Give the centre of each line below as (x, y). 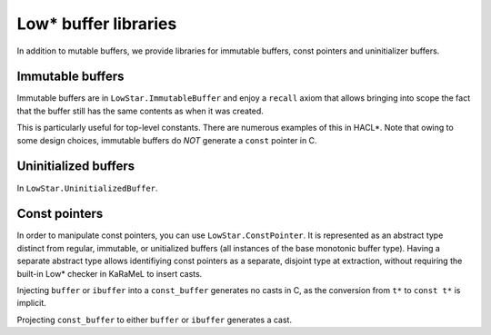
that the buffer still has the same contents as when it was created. (140, 111)
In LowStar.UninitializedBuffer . (87, 188)
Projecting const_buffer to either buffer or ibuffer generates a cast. (155, 320)
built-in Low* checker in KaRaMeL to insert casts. (110, 273)
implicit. (32, 303)
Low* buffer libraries (97, 24)
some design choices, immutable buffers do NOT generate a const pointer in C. (167, 140)
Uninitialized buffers (76, 167)
